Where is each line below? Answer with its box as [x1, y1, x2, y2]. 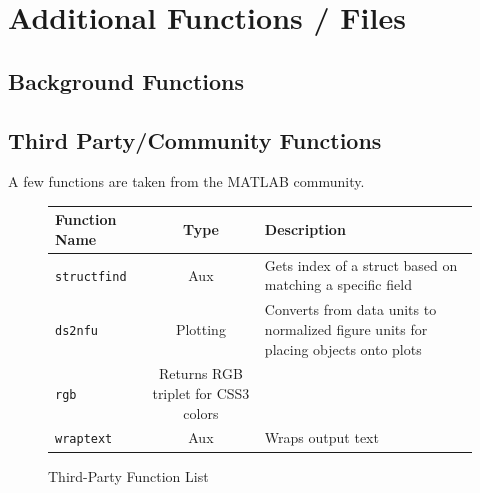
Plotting [175, 318, 226, 339]
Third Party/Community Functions [8, 124, 382, 155]
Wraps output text [264, 427, 379, 448]
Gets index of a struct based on [264, 254, 458, 275]
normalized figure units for [264, 318, 428, 339]
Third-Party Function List [48, 465, 209, 486]
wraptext [55, 432, 113, 447]
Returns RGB [158, 363, 243, 384]
